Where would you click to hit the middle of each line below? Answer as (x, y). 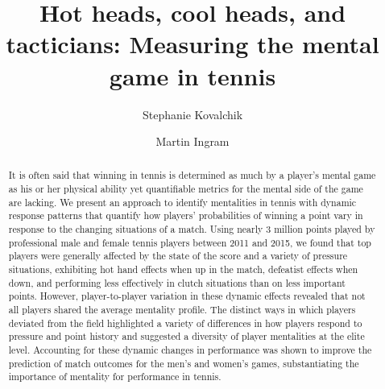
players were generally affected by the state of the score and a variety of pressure (178, 256)
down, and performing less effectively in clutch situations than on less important (177, 282)
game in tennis (192, 75)
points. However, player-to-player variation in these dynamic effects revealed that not (187, 296)
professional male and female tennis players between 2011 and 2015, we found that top (190, 242)
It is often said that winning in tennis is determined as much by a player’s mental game (192, 175)
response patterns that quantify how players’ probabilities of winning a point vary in (186, 215)
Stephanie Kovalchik (192, 114)
